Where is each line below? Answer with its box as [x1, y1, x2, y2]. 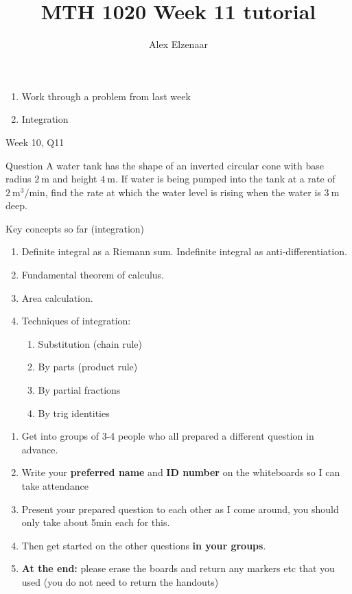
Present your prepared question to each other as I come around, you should [21, 501, 339, 516]
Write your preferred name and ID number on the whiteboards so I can [21, 465, 340, 479]
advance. [21, 442, 58, 456]
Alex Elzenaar [149, 37, 208, 51]
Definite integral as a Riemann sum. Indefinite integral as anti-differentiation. [21, 244, 347, 259]
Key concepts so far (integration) [5, 221, 145, 235]
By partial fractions [38, 383, 121, 397]
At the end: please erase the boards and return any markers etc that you [21, 561, 335, 575]
